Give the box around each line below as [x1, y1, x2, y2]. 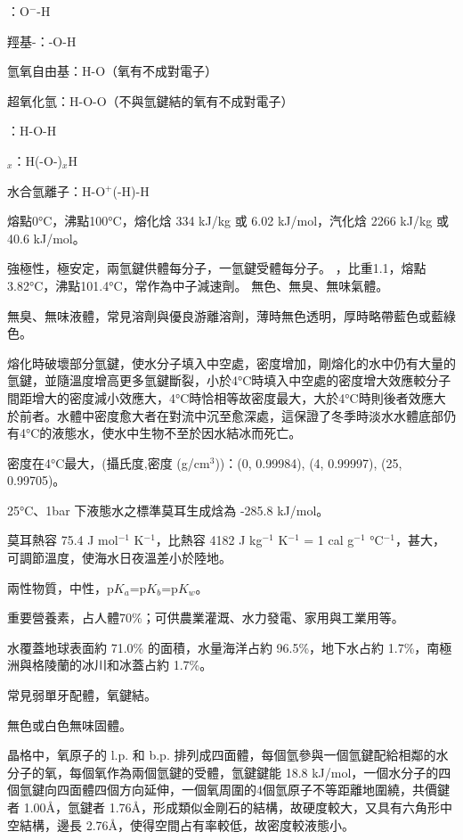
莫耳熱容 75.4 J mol [7, 531, 118, 549]
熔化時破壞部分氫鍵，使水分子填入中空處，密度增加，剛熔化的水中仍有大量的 [7, 353, 456, 372]
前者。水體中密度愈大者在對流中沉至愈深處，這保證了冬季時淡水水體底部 [19, 406, 443, 424]
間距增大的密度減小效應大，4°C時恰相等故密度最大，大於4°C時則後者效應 [7, 388, 434, 407]
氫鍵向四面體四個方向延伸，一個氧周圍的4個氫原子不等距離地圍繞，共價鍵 [19, 780, 450, 799]
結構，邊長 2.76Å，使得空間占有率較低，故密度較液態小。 [19, 815, 355, 834]
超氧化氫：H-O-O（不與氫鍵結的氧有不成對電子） [7, 91, 294, 110]
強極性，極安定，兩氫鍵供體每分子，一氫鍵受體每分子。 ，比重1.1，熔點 [7, 259, 426, 277]
